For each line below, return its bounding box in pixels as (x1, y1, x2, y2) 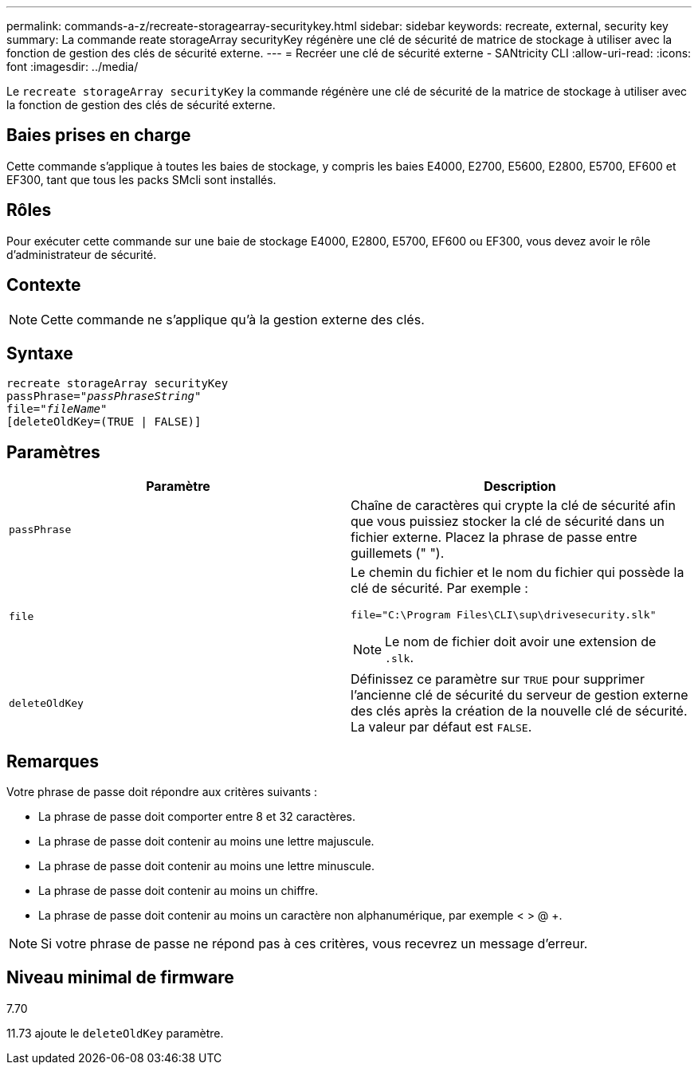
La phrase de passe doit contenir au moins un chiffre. (38, 884, 319, 898)
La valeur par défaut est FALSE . (351, 719, 532, 736)
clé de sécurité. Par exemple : (351, 580, 528, 597)
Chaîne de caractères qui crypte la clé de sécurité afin (351, 497, 676, 514)
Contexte (6, 275, 81, 296)
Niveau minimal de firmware (6, 967, 234, 988)
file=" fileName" (6, 402, 108, 416)
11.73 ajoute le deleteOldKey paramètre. (6, 1026, 224, 1040)
